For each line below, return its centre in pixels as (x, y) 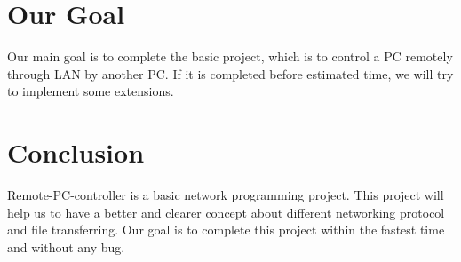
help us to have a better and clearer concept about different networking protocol (226, 212)
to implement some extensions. (91, 91)
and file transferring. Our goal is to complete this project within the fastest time (226, 230)
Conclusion (76, 152)
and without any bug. (66, 246)
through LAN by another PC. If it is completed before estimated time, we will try (230, 73)
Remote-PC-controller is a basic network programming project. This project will (226, 195)
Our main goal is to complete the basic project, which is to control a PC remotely (230, 56)
